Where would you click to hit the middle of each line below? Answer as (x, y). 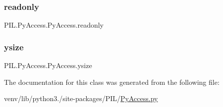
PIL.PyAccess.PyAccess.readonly (54, 25)
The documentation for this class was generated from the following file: (112, 82)
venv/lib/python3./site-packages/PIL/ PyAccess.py (81, 98)
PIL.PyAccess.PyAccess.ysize (48, 65)
